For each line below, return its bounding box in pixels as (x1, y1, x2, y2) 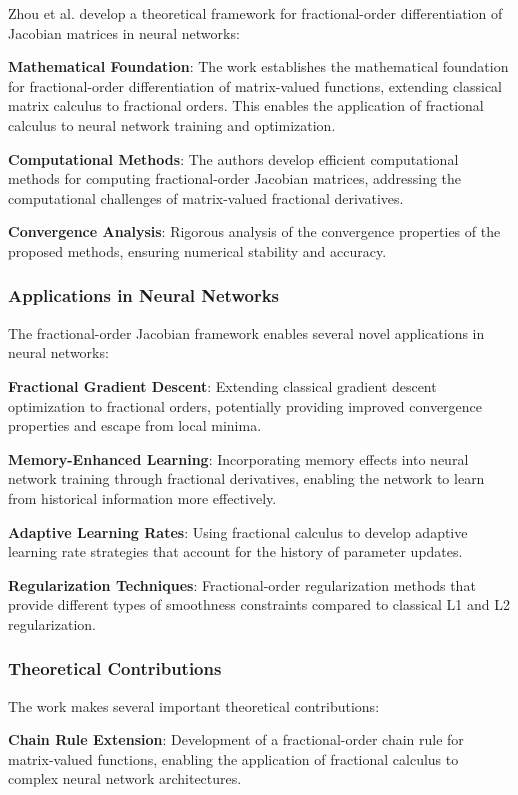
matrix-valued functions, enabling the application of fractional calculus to (8, 748, 459, 769)
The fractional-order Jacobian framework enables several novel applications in (8, 322, 485, 343)
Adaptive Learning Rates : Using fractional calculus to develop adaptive (8, 521, 468, 542)
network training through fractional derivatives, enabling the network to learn (8, 468, 485, 489)
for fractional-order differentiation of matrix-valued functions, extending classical (8, 75, 503, 96)
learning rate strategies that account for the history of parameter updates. (8, 541, 463, 562)
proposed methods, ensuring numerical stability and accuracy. (8, 240, 387, 261)
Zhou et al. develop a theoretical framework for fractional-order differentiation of (8, 3, 503, 23)
